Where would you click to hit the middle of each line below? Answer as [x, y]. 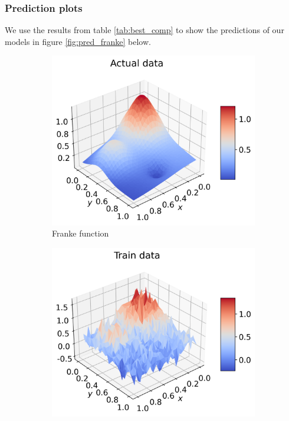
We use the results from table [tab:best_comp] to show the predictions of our [144, 30]
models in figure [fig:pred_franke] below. [78, 41]
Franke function [81, 233]
